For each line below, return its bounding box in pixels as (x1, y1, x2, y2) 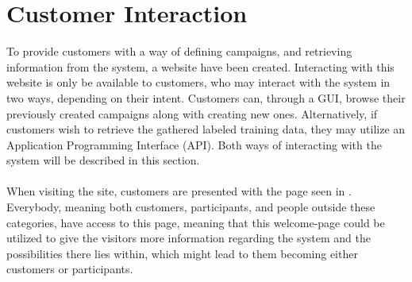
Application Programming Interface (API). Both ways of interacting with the (6, 136, 382, 153)
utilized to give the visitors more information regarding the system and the (6, 230, 372, 246)
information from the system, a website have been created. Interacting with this (6, 58, 395, 75)
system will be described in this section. (6, 152, 200, 168)
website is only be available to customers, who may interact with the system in (6, 74, 391, 91)
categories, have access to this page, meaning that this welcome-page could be (6, 214, 385, 230)
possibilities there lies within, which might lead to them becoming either (6, 245, 358, 261)
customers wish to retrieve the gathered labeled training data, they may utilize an (6, 121, 406, 137)
